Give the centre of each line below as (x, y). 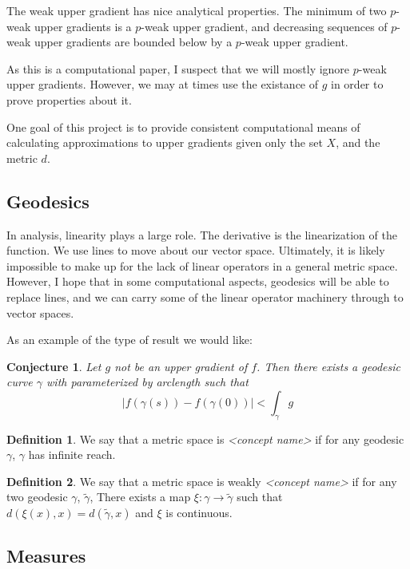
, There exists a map (140, 497)
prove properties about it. (69, 99)
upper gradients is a (83, 26)
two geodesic (37, 497)
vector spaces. (40, 312)
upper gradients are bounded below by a (133, 42)
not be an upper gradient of (181, 366)
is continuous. (199, 513)
